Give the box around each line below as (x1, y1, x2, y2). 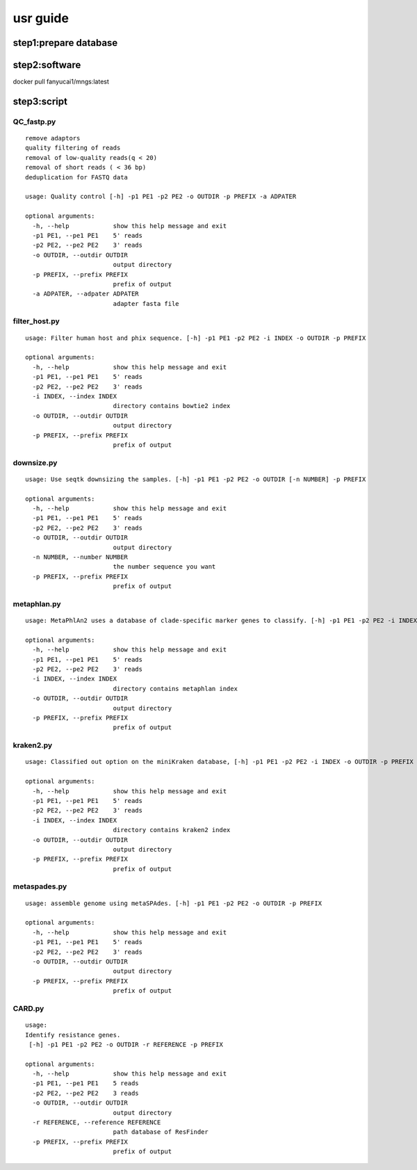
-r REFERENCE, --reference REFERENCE (32, 1119, 161, 1126)
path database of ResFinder (113, 1128, 208, 1136)
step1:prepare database (13, 37, 118, 49)
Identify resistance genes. (25, 1031, 121, 1039)
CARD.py (13, 1003, 44, 1013)
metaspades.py (13, 881, 67, 891)
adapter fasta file (113, 300, 180, 307)
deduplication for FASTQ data (25, 173, 129, 181)
